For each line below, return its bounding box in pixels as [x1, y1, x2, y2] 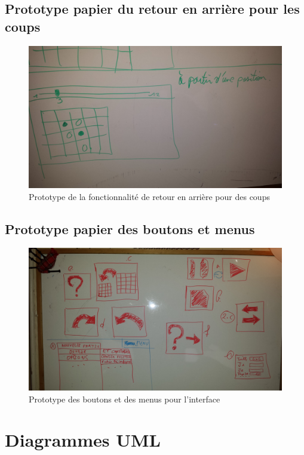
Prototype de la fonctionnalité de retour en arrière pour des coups [29, 190, 270, 202]
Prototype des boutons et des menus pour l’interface [29, 392, 220, 405]
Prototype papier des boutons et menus [5, 219, 255, 238]
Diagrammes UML [5, 428, 161, 452]
